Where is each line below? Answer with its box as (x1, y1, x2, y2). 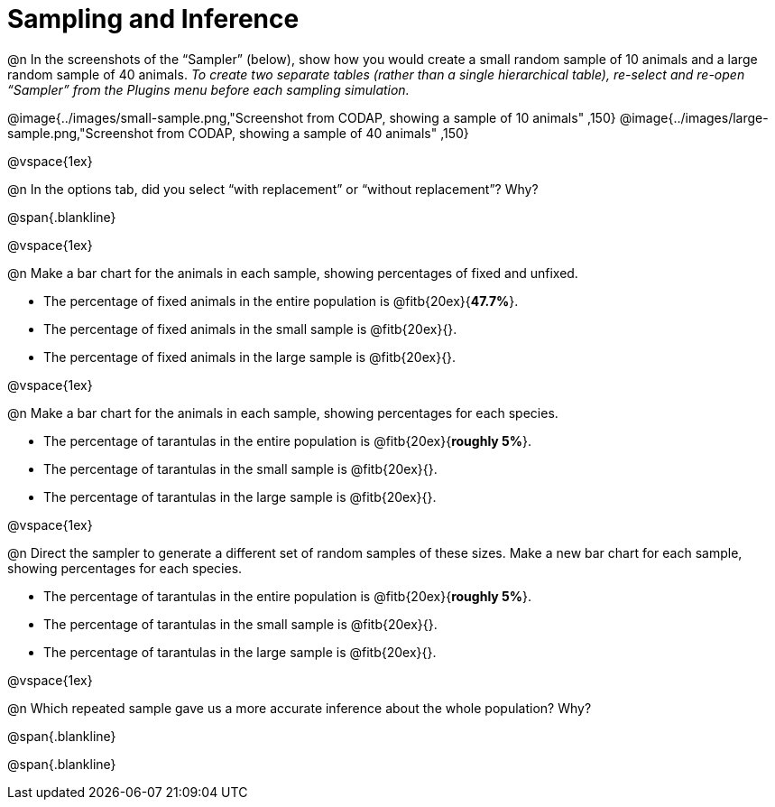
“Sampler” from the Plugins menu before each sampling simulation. (7, 81, 410, 97)
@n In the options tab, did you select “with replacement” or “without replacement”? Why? (7, 181, 539, 197)
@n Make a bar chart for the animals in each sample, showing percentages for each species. (7, 404, 558, 421)
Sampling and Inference (7, 4, 300, 34)
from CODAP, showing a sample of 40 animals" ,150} (156, 125, 469, 141)
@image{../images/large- (619, 109, 769, 125)
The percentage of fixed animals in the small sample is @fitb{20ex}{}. (43, 320, 457, 337)
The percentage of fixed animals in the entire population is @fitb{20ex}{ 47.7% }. (43, 292, 519, 309)
